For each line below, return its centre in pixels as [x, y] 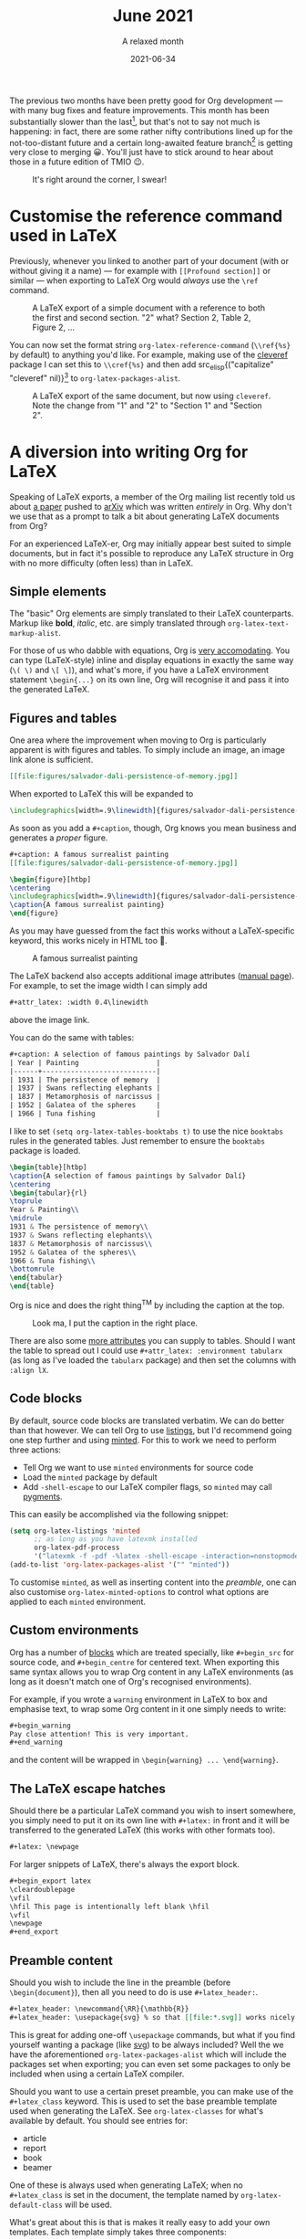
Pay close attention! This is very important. [99, 1734]
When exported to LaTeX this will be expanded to [102, 794]
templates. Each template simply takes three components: [118, 2232]
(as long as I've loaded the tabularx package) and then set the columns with [153, 1360]
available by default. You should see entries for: [99, 2120]
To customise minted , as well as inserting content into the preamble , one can [153, 1582]
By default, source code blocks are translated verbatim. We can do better [147, 1420]
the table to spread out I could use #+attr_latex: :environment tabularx [146, 1350]
